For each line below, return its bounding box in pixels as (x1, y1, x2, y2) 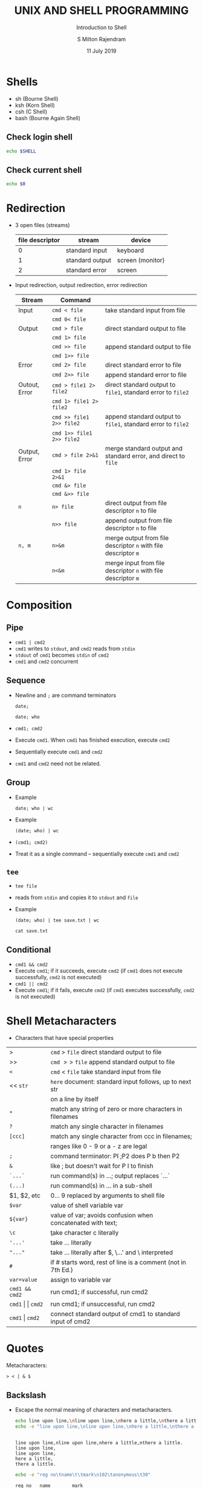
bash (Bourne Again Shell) (14, 114, 80, 121)
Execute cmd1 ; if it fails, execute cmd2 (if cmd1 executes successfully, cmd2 (14, 987, 195, 994)
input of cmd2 (50, 1317, 91, 1326)
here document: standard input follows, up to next (50, 1078, 192, 1086)
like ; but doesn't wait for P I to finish (50, 1162, 154, 1170)
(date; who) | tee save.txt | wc (14, 917, 100, 923)
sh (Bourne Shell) (14, 95, 59, 102)
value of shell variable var (50, 1201, 124, 1210)
